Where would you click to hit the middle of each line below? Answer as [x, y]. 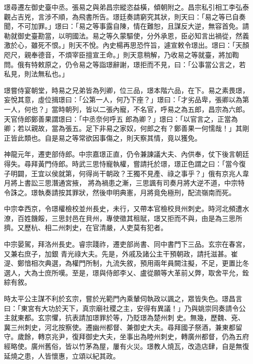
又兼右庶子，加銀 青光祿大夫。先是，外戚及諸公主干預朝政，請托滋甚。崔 [121, 253]
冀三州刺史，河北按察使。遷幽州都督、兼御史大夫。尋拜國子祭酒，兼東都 [120, 327]
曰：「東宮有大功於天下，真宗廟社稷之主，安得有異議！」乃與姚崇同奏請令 [121, 308]
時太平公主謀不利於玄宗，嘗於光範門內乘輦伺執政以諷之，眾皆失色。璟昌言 [123, 299]
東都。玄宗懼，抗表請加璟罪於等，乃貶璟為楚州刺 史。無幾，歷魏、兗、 [131, 318]
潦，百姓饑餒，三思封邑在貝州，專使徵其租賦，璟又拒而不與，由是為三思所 [123, 218]
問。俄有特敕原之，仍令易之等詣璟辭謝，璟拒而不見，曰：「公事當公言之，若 [125, 64]
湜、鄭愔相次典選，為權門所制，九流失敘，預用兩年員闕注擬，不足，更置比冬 [126, 263]
